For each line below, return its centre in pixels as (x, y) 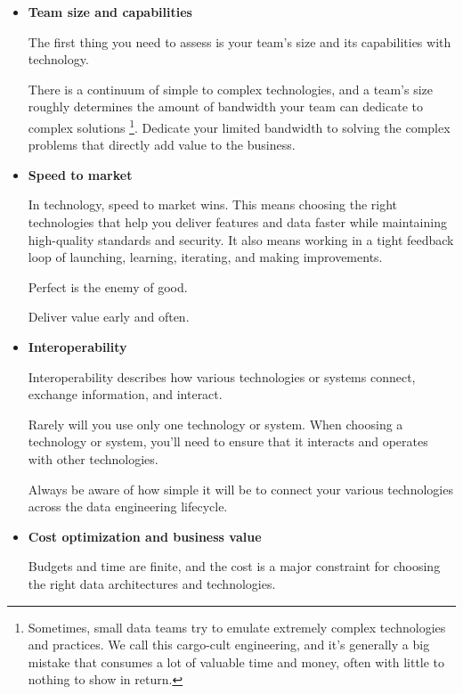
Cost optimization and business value (145, 536)
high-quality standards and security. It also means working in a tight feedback (241, 239)
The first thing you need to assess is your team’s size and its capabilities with (240, 41)
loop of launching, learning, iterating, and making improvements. (205, 257)
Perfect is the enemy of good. (108, 286)
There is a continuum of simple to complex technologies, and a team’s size (230, 89)
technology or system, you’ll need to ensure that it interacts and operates (228, 441)
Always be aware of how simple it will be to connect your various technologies (240, 489)
